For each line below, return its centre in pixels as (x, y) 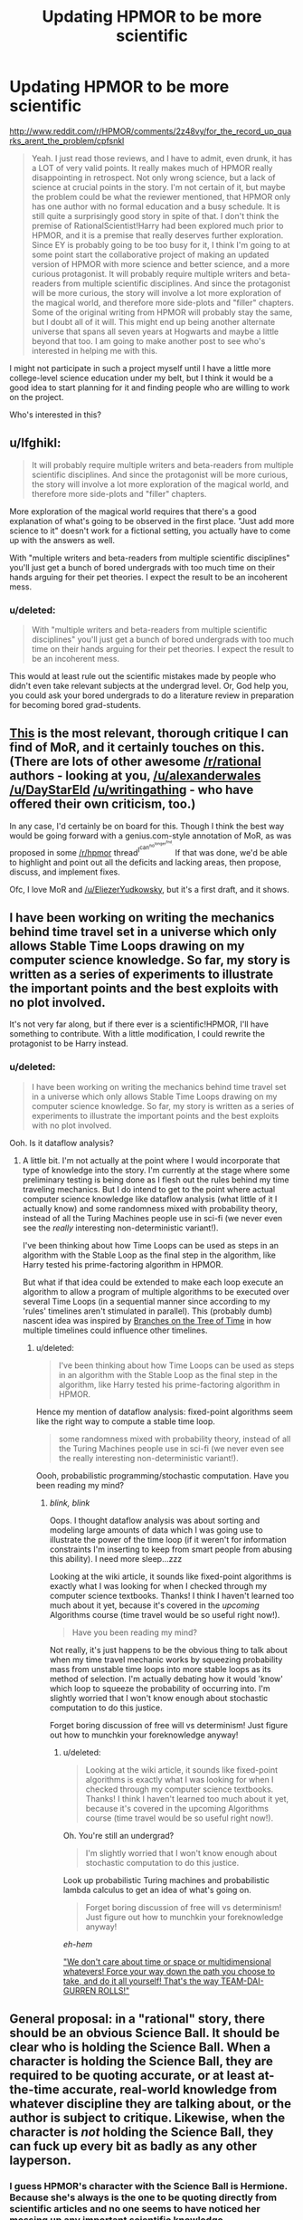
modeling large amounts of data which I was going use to (156, 1530)
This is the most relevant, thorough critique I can (149, 734)
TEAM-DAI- (242, 1981)
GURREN (80, 1990)
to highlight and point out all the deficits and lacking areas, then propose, (146, 862)
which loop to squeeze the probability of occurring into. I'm (160, 1688)
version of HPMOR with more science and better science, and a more (161, 263)
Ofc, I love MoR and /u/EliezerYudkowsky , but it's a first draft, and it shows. (149, 889)
